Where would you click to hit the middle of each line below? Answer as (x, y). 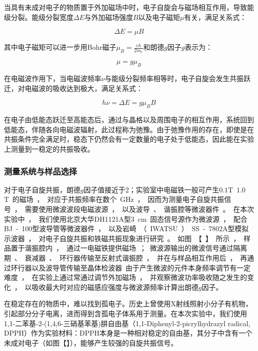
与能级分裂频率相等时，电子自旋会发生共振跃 (177, 78)
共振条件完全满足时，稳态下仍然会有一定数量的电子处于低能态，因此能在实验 (129, 139)
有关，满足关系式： (216, 17)
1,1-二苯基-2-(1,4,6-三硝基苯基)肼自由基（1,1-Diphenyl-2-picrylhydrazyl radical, (127, 323)
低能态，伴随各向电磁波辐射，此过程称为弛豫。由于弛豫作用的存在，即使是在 (129, 129)
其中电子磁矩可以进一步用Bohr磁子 (60, 47)
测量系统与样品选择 (41, 171)
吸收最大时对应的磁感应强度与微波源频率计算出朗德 (115, 287)
